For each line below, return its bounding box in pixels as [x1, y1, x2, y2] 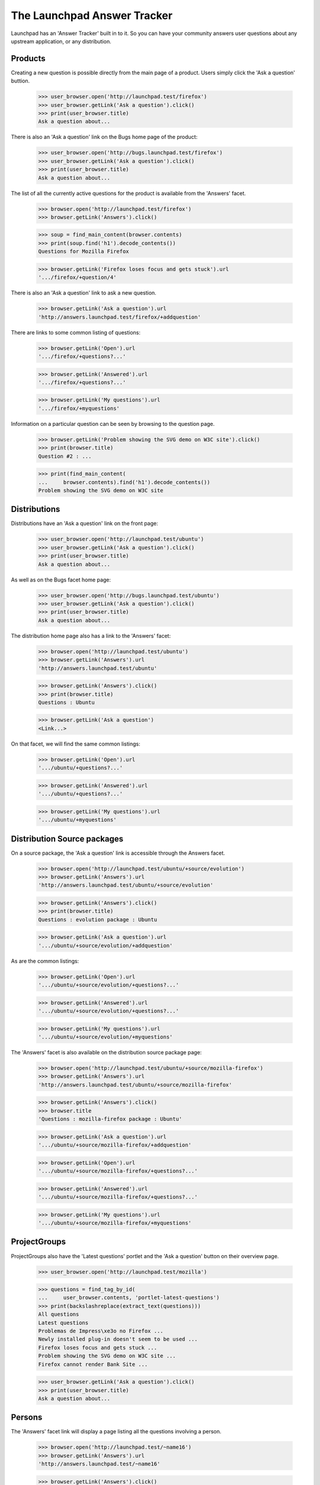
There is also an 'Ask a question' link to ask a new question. [11, 289, 156, 296]
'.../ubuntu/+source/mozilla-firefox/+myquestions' [38, 1219, 192, 1227]
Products [11, 53, 46, 64]
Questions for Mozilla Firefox [38, 248, 130, 255]
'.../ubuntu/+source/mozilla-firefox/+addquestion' [38, 1142, 192, 1149]
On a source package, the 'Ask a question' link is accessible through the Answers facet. [11, 849, 225, 857]
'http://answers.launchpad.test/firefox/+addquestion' [38, 314, 201, 320]
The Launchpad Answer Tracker [11, 9, 173, 22]
